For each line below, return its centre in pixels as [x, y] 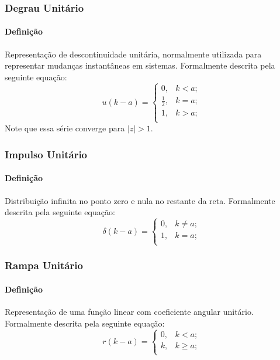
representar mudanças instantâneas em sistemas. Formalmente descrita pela [140, 65]
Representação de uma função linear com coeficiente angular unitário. [129, 312]
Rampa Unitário [44, 265]
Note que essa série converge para [65, 128]
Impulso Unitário [46, 154]
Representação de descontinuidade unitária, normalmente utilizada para [133, 54]
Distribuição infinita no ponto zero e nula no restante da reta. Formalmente [140, 200]
